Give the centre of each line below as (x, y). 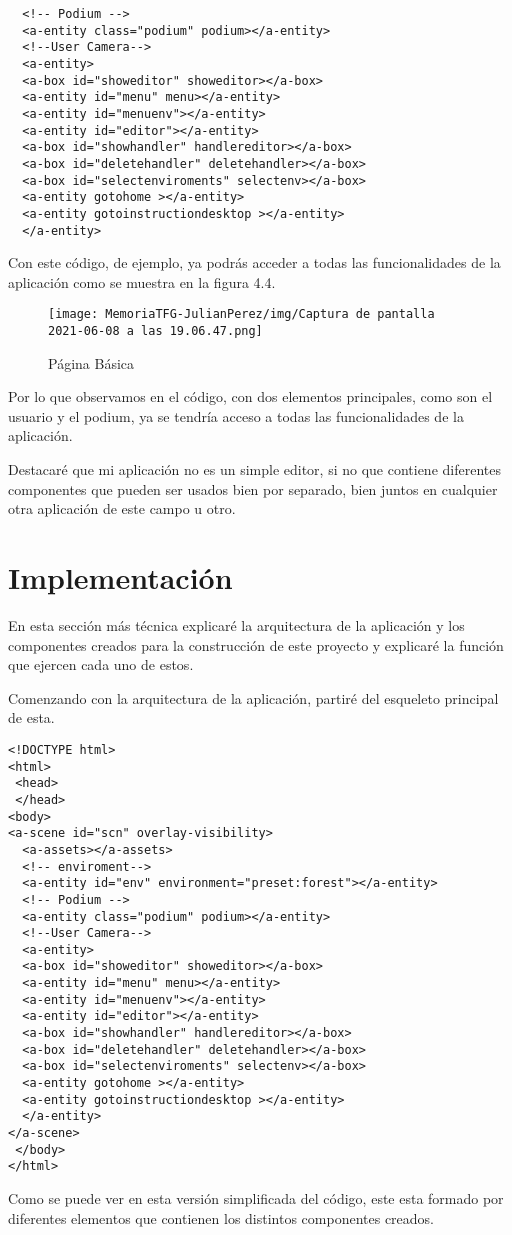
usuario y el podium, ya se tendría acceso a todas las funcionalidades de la (236, 415)
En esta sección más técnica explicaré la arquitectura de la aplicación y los (236, 624)
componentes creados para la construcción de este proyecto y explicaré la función (256, 644)
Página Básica (91, 362)
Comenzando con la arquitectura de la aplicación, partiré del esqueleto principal (253, 697)
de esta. (31, 717)
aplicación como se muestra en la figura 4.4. (142, 281)
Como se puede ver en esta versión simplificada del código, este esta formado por (256, 1198)
